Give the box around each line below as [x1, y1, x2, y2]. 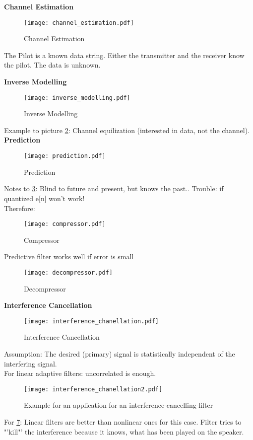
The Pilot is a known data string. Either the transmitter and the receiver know [4, 50, 245, 60]
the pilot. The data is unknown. [4, 60, 101, 70]
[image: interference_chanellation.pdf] [24, 317, 159, 325]
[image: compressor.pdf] [24, 220, 106, 228]
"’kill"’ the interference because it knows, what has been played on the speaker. [4, 426, 244, 437]
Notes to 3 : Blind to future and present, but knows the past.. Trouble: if [4, 183, 224, 194]
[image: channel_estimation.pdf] [24, 19, 134, 26]
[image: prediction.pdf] [24, 152, 106, 160]
